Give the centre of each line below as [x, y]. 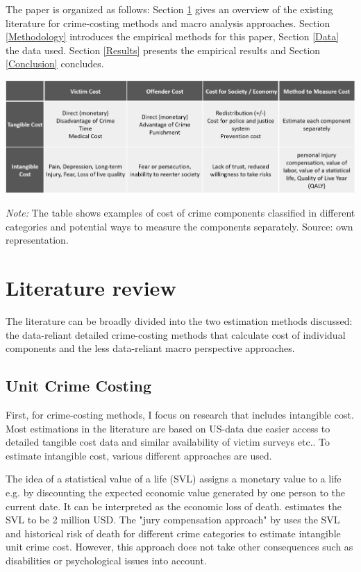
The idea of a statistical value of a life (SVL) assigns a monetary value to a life [174, 479]
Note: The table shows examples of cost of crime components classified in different [180, 213]
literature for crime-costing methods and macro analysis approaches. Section [168, 23]
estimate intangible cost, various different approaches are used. [139, 455]
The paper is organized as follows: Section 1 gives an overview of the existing [169, 9]
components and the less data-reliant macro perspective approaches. [150, 348]
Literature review [91, 288]
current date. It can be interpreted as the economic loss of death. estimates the [174, 506]
